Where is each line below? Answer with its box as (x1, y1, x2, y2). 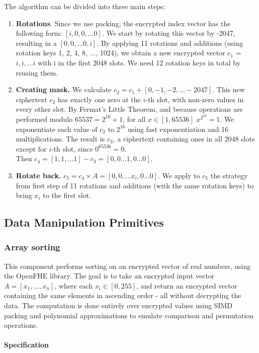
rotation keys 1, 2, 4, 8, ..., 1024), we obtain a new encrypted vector (16, 47, 225, 58)
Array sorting (4, 241, 60, 253)
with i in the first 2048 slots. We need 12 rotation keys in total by (38, 57, 241, 67)
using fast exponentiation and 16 (128, 123, 229, 134)
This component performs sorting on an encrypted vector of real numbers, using (4, 260, 251, 271)
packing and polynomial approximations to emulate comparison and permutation (4, 310, 254, 320)
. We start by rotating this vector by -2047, (102, 28, 235, 38)
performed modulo (16, 113, 73, 124)
